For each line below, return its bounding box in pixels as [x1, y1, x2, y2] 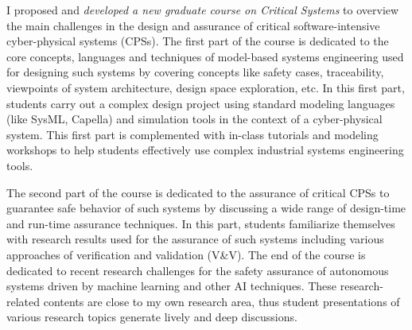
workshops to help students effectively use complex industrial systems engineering [6, 142, 404, 158]
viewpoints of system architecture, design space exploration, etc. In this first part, [6, 79, 405, 95]
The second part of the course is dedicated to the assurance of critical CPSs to [6, 184, 390, 200]
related [6, 293, 41, 309]
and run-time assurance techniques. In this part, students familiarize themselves [6, 215, 395, 231]
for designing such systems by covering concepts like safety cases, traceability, [6, 64, 384, 80]
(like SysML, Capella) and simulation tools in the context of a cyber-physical [6, 111, 383, 127]
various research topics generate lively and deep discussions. [6, 309, 297, 325]
